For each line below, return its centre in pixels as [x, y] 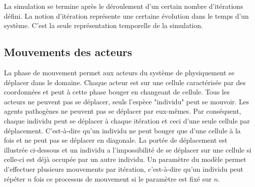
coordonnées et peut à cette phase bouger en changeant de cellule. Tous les [117, 92]
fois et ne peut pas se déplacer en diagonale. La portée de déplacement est [116, 140]
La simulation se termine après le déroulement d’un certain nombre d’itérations [124, 6]
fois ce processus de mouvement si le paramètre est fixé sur [123, 178]
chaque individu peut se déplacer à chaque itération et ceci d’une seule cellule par [127, 120]
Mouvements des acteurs [68, 52]
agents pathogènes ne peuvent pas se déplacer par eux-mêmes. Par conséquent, [123, 111]
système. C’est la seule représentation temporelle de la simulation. [104, 25]
